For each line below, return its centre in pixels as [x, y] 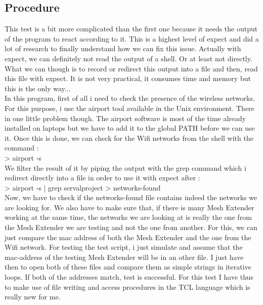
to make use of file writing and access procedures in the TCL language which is [127, 287]
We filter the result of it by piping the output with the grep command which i [125, 167]
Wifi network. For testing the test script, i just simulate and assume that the [124, 247]
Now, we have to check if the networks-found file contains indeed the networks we [131, 197]
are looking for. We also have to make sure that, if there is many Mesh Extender [129, 207]
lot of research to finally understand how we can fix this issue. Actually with [123, 48]
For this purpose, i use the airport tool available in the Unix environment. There [129, 108]
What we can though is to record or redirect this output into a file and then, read [131, 68]
